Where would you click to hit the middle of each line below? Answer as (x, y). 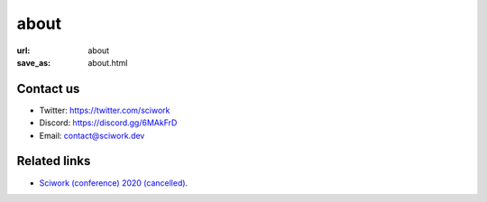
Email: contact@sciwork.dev (92, 135)
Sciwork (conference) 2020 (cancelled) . (114, 183)
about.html (108, 62)
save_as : (34, 62)
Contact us (48, 89)
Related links (54, 161)
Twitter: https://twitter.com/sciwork (105, 110)
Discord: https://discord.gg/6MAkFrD (108, 123)
